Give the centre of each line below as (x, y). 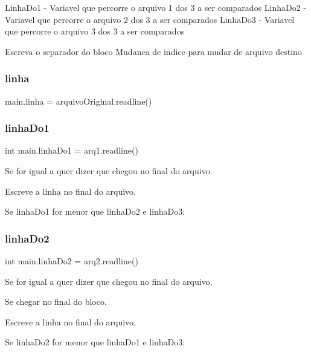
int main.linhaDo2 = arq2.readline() (72, 261)
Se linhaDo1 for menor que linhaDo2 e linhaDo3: (95, 211)
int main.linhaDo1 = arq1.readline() (72, 150)
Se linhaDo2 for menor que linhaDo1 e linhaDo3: (95, 342)
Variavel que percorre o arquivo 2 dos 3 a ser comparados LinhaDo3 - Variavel (150, 19)
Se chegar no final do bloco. (56, 301)
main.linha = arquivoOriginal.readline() (79, 101)
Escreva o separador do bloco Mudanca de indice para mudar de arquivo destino (153, 51)
